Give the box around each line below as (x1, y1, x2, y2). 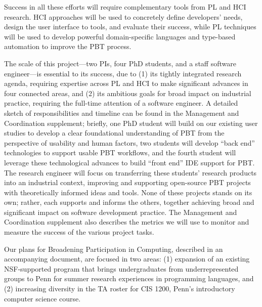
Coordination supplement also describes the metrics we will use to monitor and (4, 216, 249, 227)
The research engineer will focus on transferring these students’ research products (4, 167, 257, 178)
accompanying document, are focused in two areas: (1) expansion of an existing (4, 253, 250, 264)
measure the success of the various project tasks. (4, 227, 154, 237)
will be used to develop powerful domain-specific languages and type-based (4, 31, 236, 41)
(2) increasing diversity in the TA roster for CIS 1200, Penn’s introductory (4, 283, 235, 294)
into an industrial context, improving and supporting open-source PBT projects (4, 177, 251, 188)
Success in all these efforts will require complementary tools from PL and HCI (4, 2, 246, 12)
